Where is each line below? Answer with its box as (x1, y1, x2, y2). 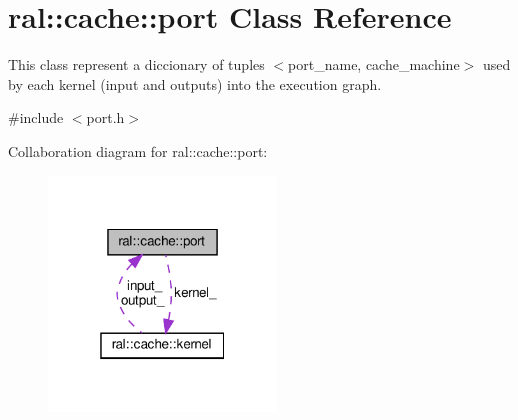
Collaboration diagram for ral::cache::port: (8, 140, 268, 161)
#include (8, 107, 64, 128)
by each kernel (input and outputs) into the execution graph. (8, 73, 382, 94)
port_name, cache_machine (288, 54, 460, 75)
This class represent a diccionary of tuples (8, 54, 265, 75)
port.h (86, 107, 125, 128)
